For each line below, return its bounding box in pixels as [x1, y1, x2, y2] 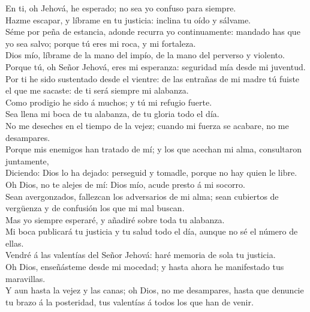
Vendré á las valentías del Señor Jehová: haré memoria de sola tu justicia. [5, 248, 276, 261]
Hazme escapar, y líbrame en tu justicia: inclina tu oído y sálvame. [5, 13, 251, 26]
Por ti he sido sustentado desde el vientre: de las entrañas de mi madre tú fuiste [5, 72, 300, 85]
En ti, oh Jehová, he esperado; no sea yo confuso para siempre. [5, 2, 236, 14]
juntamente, [5, 154, 49, 167]
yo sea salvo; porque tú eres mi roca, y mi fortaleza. [5, 37, 196, 49]
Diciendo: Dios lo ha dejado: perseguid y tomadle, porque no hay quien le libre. [5, 166, 297, 179]
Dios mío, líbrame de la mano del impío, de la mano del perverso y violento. [5, 49, 285, 61]
